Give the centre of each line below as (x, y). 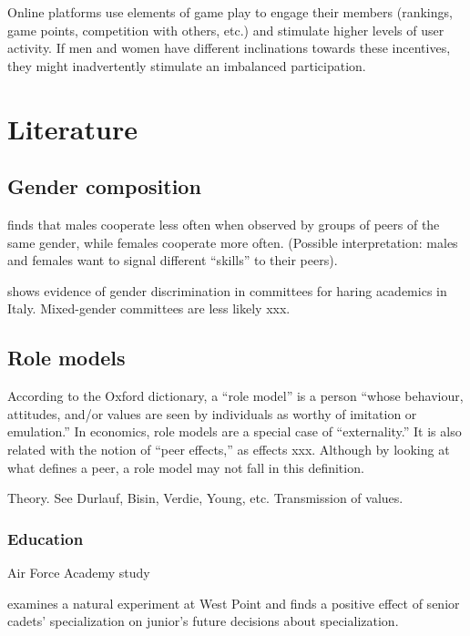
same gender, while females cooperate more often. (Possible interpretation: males (233, 242)
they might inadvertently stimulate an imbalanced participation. (187, 65)
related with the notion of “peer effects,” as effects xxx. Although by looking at (229, 449)
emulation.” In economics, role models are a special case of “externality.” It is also (235, 431)
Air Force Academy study (79, 572)
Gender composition (104, 186)
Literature (72, 128)
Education (46, 538)
